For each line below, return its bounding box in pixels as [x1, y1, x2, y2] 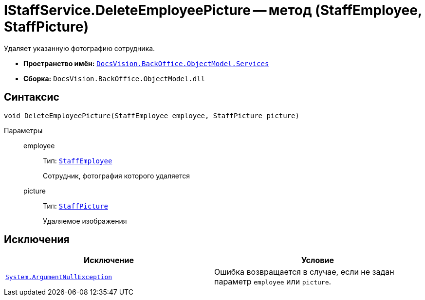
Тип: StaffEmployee [43, 156, 112, 165]
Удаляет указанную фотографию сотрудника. [4, 44, 155, 53]
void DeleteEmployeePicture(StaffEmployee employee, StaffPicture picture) [4, 111, 299, 120]
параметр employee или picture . [214, 277, 332, 287]
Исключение [84, 255, 134, 265]
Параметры [4, 126, 43, 135]
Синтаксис [4, 91, 59, 104]
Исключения [4, 233, 70, 246]
